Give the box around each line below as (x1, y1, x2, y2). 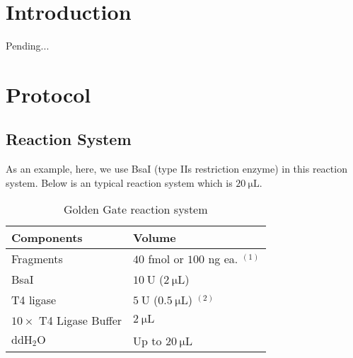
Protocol (6, 79, 91, 108)
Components (11, 229, 83, 246)
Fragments (11, 250, 63, 267)
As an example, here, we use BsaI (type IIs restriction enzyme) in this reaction (6, 161, 347, 176)
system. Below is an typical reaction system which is (6, 175, 233, 190)
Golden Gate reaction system (64, 201, 208, 218)
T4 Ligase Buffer (39, 312, 122, 329)
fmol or (148, 250, 184, 267)
